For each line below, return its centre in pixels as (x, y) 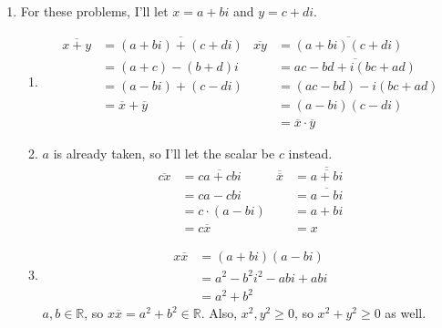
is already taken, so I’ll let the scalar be (164, 154)
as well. (406, 313)
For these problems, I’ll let (94, 11)
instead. (310, 154)
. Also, (219, 313)
